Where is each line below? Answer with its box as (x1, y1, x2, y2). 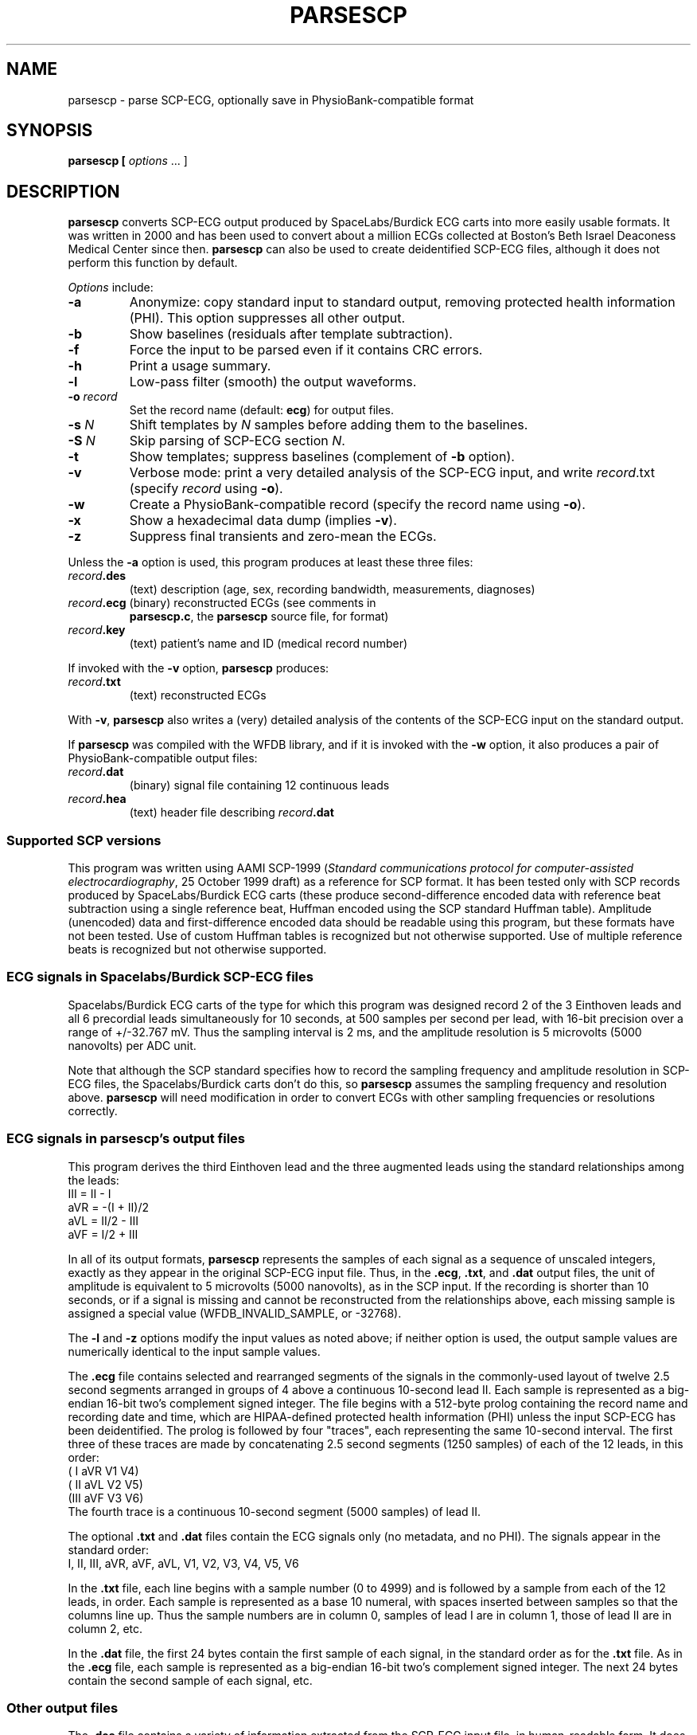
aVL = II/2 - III (68, 1213, 138, 1228)
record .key (68, 623, 126, 637)
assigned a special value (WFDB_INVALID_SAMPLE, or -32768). (68, 1306, 402, 1320)
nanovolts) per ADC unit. (68, 1038, 197, 1052)
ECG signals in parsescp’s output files (6, 1130, 246, 1147)
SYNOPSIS (6, 120, 93, 141)
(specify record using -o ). (129, 480, 283, 497)
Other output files (6, 1699, 119, 1716)
